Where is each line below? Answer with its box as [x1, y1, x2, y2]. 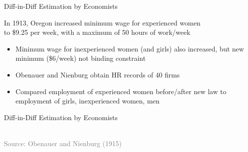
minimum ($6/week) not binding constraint [15, 53, 146, 63]
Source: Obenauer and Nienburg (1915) [4, 138, 122, 148]
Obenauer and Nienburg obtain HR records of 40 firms [15, 69, 180, 79]
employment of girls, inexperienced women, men [15, 96, 160, 106]
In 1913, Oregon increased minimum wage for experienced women [4, 17, 201, 27]
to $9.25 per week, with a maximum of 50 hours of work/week [4, 27, 191, 37]
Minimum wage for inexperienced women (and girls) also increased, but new [15, 43, 244, 53]
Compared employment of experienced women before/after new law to [15, 86, 226, 96]
